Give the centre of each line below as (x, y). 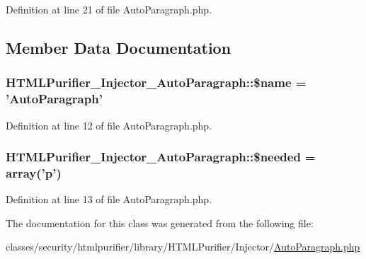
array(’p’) (34, 172)
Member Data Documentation (119, 47)
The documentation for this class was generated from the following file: (160, 223)
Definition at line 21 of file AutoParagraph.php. (109, 9)
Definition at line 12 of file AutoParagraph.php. (109, 125)
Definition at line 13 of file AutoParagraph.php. (109, 199)
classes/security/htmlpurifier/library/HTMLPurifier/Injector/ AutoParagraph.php (183, 247)
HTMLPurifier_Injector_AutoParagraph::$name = (156, 82)
